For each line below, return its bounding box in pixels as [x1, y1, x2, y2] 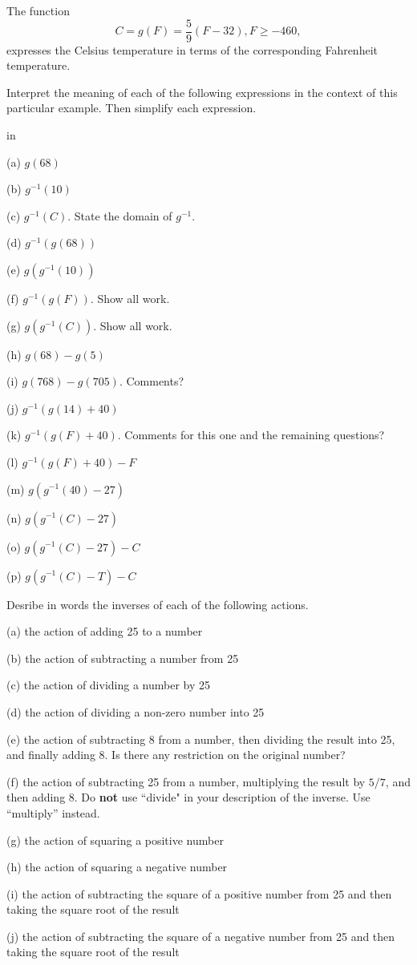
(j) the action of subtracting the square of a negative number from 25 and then [6, 927, 395, 944]
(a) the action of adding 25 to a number [6, 623, 203, 640]
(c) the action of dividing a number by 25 [6, 676, 211, 693]
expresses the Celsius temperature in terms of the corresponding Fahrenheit [6, 41, 378, 58]
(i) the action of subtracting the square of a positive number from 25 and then [6, 885, 392, 902]
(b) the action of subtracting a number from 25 [6, 649, 239, 666]
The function [6, 2, 70, 18]
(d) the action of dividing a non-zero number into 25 [6, 703, 265, 720]
